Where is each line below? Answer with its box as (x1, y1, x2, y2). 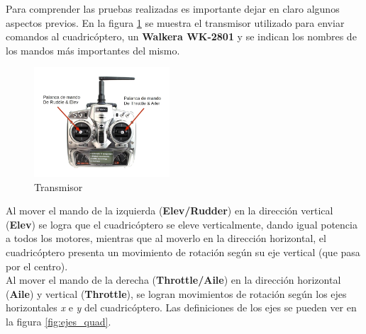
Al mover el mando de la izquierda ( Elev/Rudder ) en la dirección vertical (6, 203, 333, 218)
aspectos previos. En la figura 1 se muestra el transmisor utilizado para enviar (6, 15, 345, 30)
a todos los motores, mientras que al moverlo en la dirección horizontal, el (6, 231, 326, 246)
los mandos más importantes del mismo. (6, 42, 180, 57)
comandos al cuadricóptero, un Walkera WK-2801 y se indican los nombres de (6, 29, 357, 44)
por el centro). (6, 258, 68, 273)
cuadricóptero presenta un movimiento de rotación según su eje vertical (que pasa (6, 245, 360, 260)
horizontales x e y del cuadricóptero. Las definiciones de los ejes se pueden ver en (6, 300, 357, 315)
